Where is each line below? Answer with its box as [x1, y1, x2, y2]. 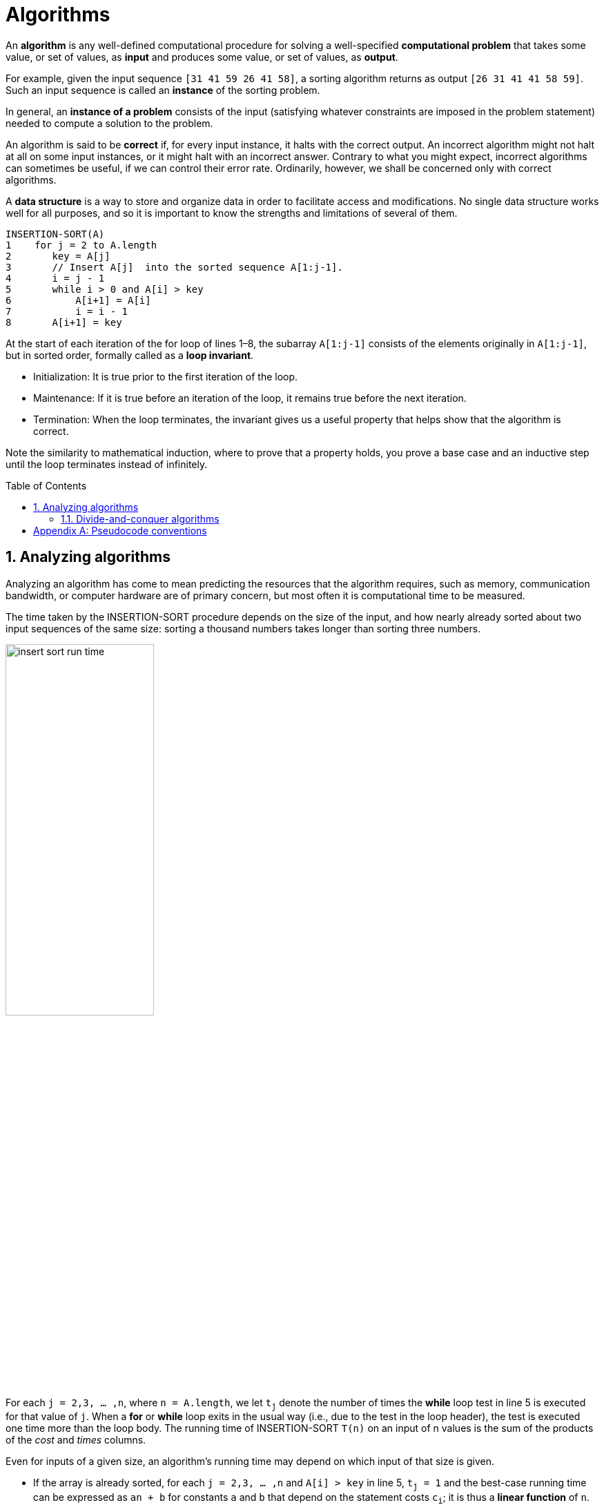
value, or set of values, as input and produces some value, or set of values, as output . [6, 50, 398, 63]
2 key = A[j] [6, 250, 110, 262]
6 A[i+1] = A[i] [6, 294, 151, 306]
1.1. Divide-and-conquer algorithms [61, 512, 220, 525]
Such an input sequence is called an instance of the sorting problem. [6, 84, 320, 96]
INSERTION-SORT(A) [6, 228, 105, 240]
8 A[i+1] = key [6, 316, 122, 328]
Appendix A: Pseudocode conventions [33, 524, 207, 536]
